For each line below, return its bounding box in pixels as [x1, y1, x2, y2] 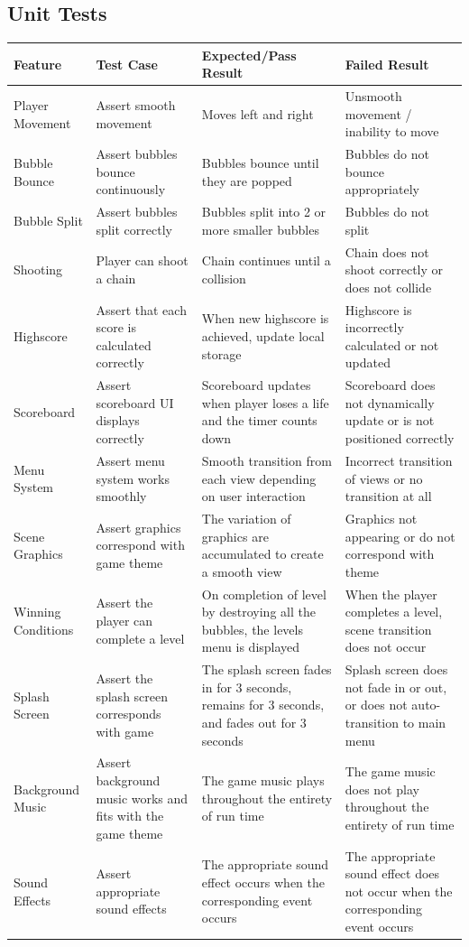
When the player [345, 584, 437, 603]
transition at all [345, 487, 432, 506]
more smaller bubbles [201, 219, 319, 238]
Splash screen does [345, 660, 448, 679]
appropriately [345, 180, 419, 199]
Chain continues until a [201, 251, 331, 270]
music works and [96, 788, 189, 807]
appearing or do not [345, 526, 455, 545]
